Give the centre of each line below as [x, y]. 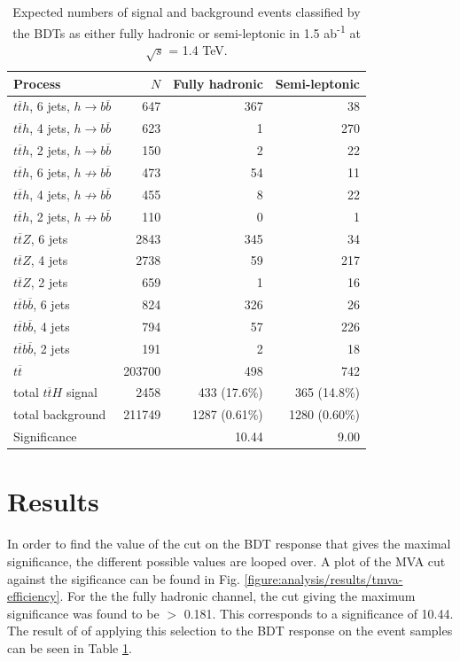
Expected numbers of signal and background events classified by [187, 12]
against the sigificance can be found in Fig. [124, 578]
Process [37, 83]
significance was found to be [83, 613]
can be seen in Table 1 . [70, 647]
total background [60, 414]
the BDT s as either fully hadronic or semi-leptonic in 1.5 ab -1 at [187, 31]
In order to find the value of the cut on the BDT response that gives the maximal [229, 544]
